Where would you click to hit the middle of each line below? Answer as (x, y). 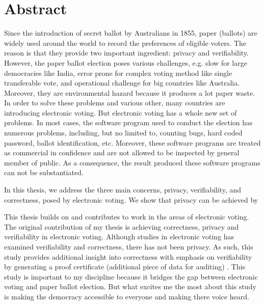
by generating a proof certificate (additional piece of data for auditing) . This (125, 267)
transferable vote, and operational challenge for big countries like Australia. (122, 83)
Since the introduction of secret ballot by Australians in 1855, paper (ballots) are (131, 33)
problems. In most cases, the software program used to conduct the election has (128, 122)
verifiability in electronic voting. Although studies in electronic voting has (119, 237)
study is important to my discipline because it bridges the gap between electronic (131, 276)
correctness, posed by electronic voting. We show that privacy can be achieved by (131, 199)
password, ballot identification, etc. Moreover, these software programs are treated (132, 142)
